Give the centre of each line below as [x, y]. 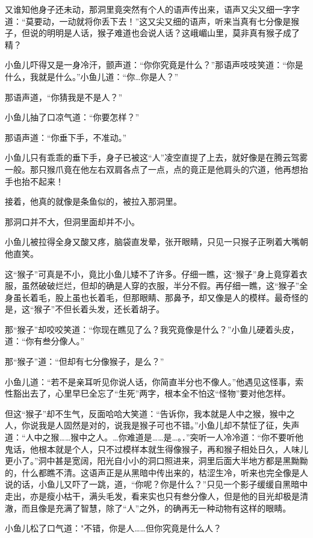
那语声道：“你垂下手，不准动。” [66, 137]
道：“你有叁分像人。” [45, 341]
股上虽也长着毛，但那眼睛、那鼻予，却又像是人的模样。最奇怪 [177, 297]
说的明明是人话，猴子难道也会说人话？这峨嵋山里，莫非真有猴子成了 [165, 33]
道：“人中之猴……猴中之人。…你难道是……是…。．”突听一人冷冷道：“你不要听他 [154, 437]
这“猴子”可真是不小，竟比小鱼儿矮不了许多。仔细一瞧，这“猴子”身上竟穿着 [152, 274]
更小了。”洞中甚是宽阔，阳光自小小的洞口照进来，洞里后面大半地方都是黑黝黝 [156, 461]
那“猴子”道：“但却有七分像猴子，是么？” [85, 361]
